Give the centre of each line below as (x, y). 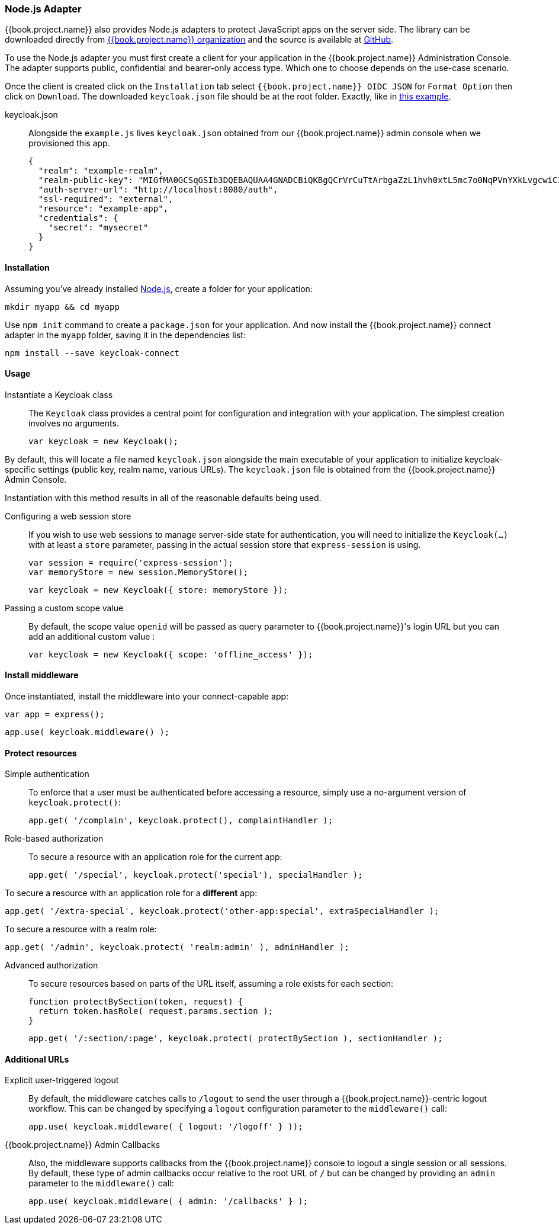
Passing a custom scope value (64, 608)
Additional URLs (37, 1059)
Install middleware (42, 675)
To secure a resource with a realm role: (81, 929)
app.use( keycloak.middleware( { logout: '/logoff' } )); (166, 1127)
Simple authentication (47, 774)
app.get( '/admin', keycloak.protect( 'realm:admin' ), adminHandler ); (177, 947)
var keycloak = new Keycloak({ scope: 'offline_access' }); (171, 654)
